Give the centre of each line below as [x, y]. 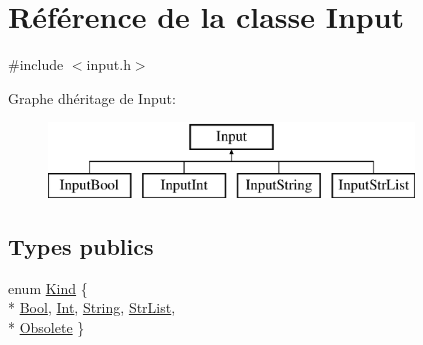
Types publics [81, 245]
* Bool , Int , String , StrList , [92, 307]
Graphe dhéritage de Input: [92, 97]
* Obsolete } [46, 326]
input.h [108, 64]
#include [36, 64]
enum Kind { [48, 287]
